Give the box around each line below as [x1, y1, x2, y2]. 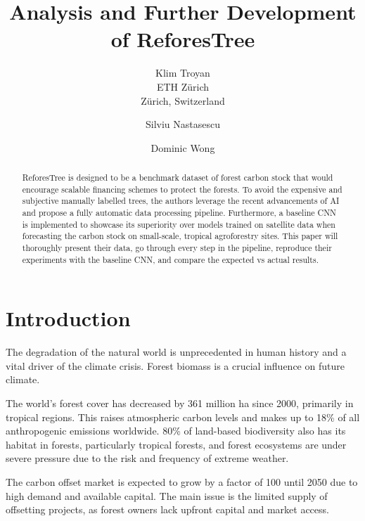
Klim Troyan [155, 65, 210, 80]
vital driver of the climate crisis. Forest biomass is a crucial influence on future [6, 358, 345, 373]
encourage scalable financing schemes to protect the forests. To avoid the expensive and [22, 183, 342, 195]
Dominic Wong [151, 140, 215, 155]
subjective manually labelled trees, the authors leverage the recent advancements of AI [22, 195, 340, 207]
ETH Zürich [156, 79, 210, 94]
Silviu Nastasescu [145, 117, 220, 131]
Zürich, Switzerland [141, 93, 225, 108]
